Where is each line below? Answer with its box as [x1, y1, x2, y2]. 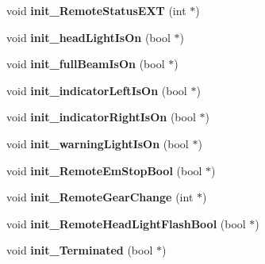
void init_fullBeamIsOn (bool [6, 55, 165, 72]
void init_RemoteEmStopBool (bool [6, 162, 202, 178]
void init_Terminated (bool [6, 242, 153, 258]
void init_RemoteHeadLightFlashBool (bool [6, 215, 246, 231]
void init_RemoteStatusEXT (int [6, 2, 186, 18]
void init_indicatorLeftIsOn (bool [6, 82, 187, 98]
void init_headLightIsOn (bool [6, 29, 171, 45]
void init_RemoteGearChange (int [6, 189, 194, 205]
